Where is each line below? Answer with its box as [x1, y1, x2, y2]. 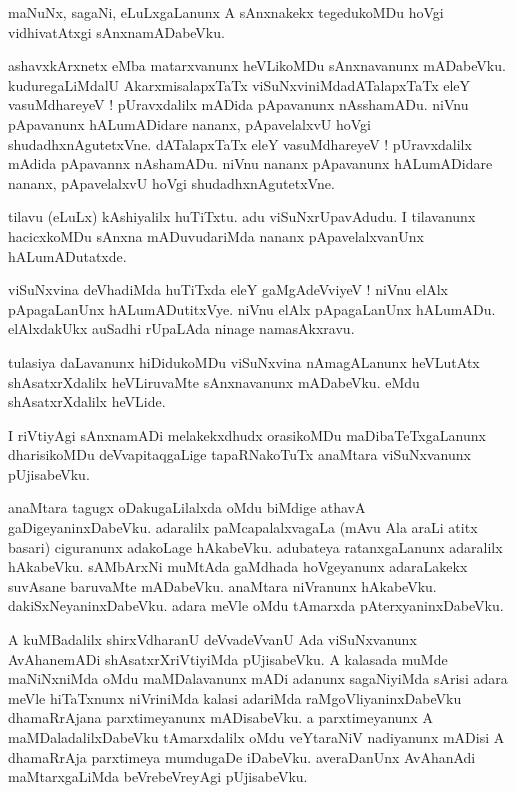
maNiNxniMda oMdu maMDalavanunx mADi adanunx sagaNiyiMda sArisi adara [8, 668, 508, 689]
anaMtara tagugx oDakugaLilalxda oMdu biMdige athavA [8, 497, 366, 518]
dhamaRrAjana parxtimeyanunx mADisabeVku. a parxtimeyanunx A [8, 707, 433, 728]
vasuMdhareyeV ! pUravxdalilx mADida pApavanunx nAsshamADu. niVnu [8, 94, 469, 115]
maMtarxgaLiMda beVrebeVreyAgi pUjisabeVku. [8, 766, 308, 787]
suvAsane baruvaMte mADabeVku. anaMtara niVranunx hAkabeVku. [8, 575, 437, 596]
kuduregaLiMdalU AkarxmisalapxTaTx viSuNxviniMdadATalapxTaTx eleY [8, 74, 471, 95]
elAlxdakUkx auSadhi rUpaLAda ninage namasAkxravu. [8, 318, 355, 339]
